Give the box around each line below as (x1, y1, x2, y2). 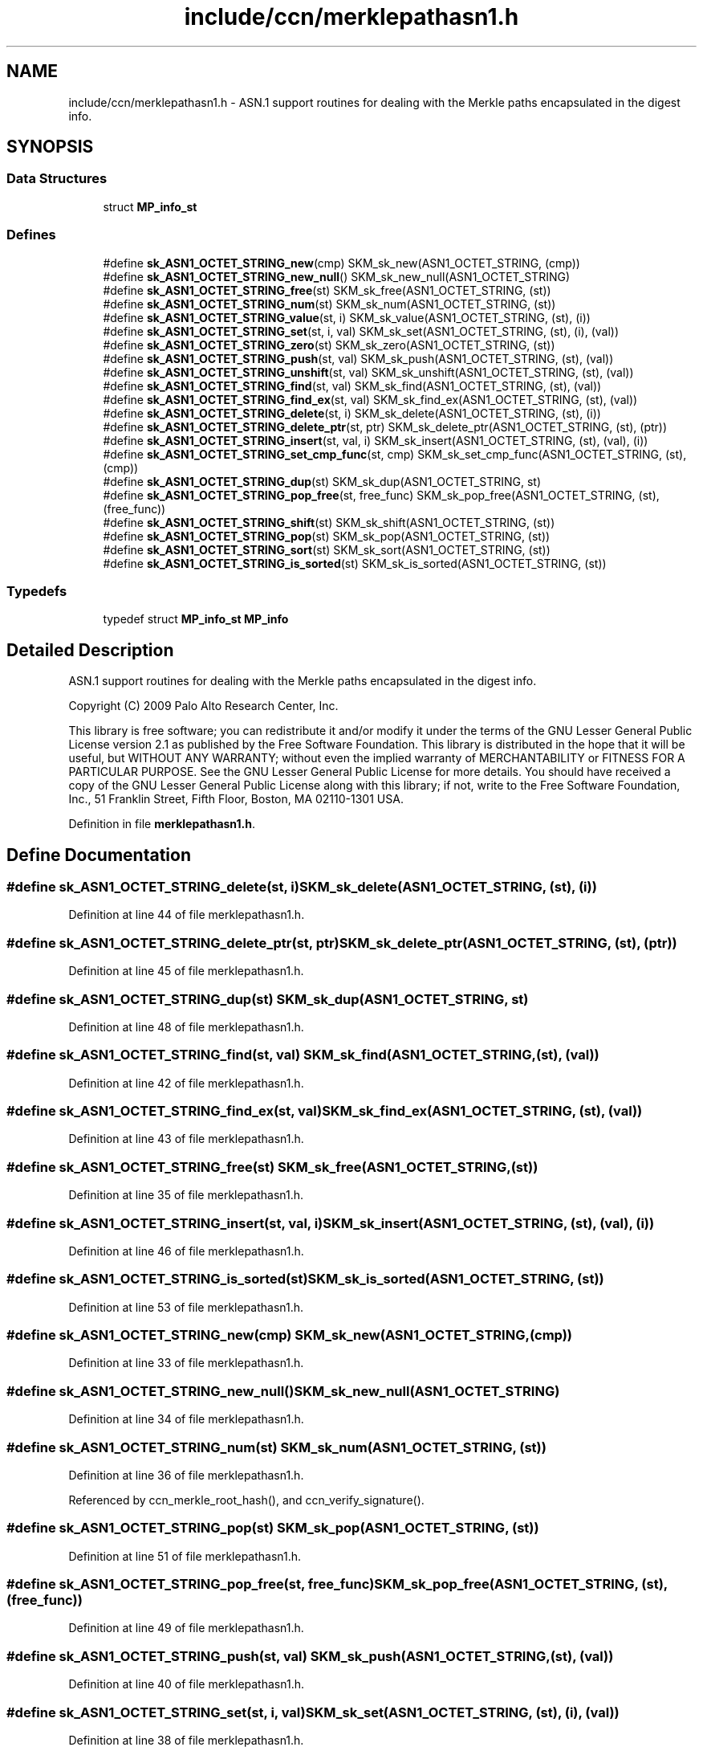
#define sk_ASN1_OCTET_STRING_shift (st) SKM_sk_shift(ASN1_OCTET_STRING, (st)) (103, 515, 555, 529)
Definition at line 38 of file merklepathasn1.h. (68, 1733, 304, 1747)
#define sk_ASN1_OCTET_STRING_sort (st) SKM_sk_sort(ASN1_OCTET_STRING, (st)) (103, 542, 551, 557)
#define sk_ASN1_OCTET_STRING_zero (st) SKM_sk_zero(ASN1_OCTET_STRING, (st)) (103, 337, 555, 352)
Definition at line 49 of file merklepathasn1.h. (68, 1621, 304, 1635)
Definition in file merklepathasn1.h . (68, 817, 256, 831)
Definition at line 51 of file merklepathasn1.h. (68, 1549, 302, 1563)
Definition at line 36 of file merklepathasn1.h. (68, 1467, 304, 1482)
